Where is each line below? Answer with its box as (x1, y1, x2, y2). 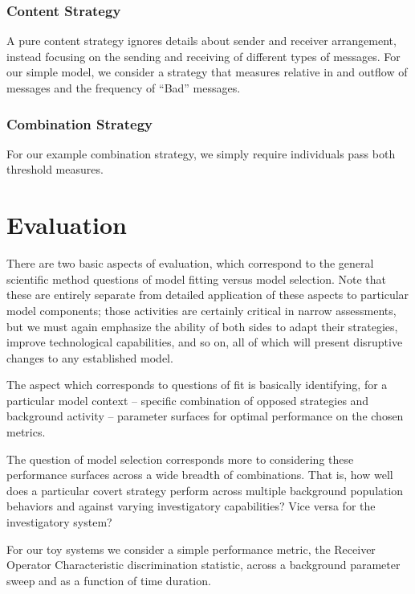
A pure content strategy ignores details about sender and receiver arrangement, (6, 32, 397, 49)
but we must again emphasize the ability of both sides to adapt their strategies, (6, 317, 398, 334)
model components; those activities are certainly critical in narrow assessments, (6, 301, 397, 318)
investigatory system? (6, 514, 112, 531)
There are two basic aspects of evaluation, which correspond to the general (6, 255, 374, 272)
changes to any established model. (6, 349, 173, 366)
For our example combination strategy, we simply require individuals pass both (6, 145, 396, 162)
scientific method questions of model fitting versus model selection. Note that (6, 270, 386, 287)
